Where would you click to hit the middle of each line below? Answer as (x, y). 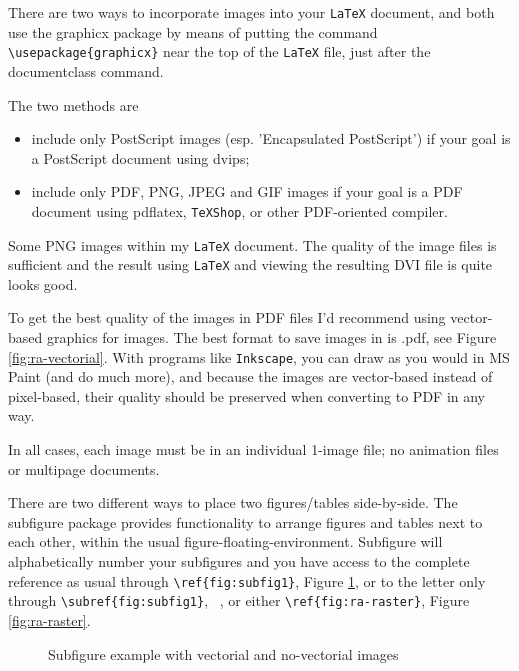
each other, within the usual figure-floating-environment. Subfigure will (225, 541)
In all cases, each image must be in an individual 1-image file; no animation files (253, 449)
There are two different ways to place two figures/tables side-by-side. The (233, 502)
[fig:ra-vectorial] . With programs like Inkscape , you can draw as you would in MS (259, 356)
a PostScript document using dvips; (140, 157)
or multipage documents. (84, 468)
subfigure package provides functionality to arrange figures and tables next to (245, 521)
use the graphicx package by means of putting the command (193, 31)
